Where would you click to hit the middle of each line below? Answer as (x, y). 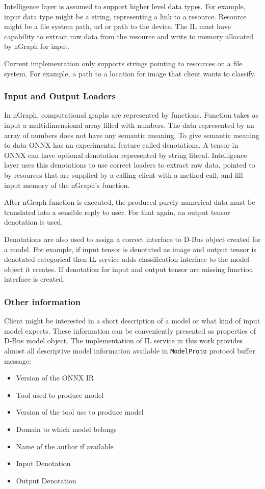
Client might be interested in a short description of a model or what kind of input (132, 321)
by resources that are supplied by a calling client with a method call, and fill (124, 174)
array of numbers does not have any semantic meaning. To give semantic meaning (132, 135)
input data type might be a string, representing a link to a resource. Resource (125, 16)
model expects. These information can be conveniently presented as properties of (130, 330)
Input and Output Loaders (60, 96)
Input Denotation (43, 463)
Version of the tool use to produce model (80, 412)
